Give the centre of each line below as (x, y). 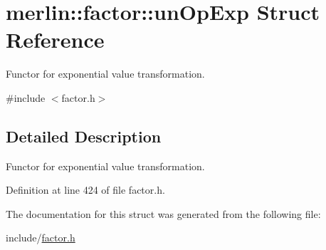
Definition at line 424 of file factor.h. (85, 190)
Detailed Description (84, 136)
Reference (55, 40)
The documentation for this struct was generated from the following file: (163, 213)
